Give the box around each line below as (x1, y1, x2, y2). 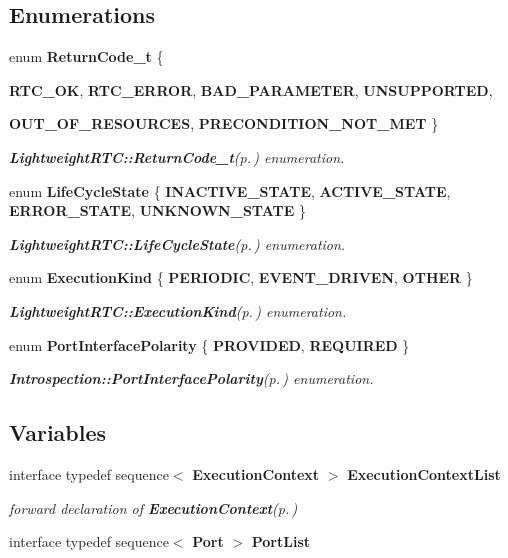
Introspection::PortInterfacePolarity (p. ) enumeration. (9, 368, 374, 389)
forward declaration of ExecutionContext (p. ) (9, 497, 298, 518)
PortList (251, 531, 311, 552)
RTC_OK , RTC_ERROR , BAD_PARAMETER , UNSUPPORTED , (9, 79, 493, 100)
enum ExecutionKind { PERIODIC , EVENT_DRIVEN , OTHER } (9, 267, 473, 288)
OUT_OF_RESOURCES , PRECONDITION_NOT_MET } (9, 113, 439, 134)
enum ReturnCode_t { (9, 46, 164, 67)
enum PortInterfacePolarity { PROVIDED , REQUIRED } (9, 334, 410, 355)
